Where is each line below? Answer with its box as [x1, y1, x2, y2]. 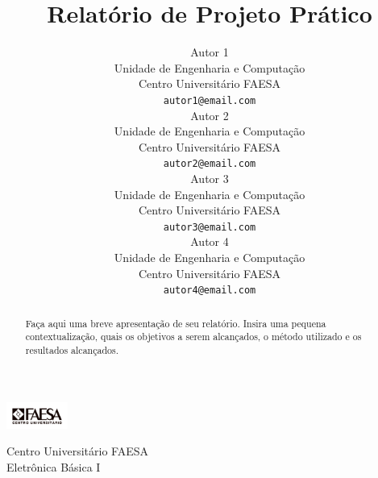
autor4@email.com [163, 285, 256, 297]
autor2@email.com [163, 158, 256, 170]
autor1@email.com [163, 94, 256, 106]
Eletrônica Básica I [6, 458, 101, 475]
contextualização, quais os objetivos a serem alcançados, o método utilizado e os [25, 330, 362, 343]
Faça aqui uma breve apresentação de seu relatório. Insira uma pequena [25, 316, 326, 330]
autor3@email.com [163, 221, 256, 233]
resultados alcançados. [25, 343, 118, 356]
